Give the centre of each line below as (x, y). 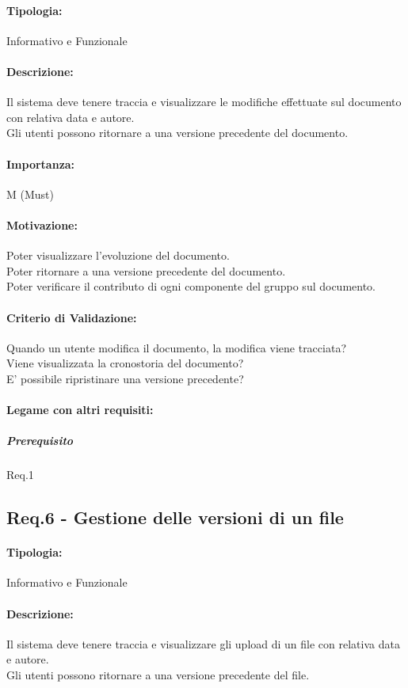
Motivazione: (42, 224)
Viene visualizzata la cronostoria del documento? (125, 363)
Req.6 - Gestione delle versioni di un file (175, 517)
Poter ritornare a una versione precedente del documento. (146, 270)
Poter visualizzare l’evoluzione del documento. (118, 255)
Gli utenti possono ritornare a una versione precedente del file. (158, 675)
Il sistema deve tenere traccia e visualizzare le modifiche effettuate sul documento (204, 102)
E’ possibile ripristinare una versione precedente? (125, 378)
